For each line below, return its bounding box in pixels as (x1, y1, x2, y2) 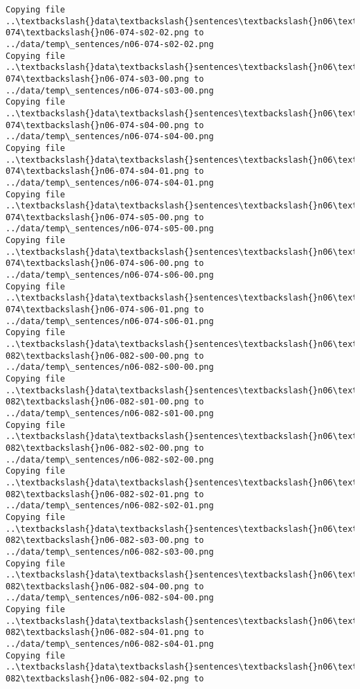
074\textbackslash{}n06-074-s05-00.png (6, 212, 189, 222)
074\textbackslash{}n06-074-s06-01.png (6, 305, 189, 315)
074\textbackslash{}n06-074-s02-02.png (6, 28, 189, 38)
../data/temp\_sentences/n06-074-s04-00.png (6, 132, 214, 142)
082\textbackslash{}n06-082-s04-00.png (6, 581, 189, 591)
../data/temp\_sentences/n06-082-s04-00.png (6, 593, 214, 603)
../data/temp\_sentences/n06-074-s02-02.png (6, 39, 214, 49)
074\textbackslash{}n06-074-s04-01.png (6, 166, 189, 177)
